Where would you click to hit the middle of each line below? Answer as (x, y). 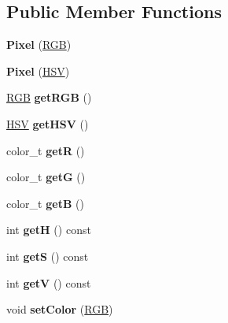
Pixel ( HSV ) (38, 71)
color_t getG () (46, 177)
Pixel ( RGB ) (39, 45)
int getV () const (49, 282)
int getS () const (48, 256)
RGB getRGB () (49, 97)
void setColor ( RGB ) (60, 309)
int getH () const (49, 230)
